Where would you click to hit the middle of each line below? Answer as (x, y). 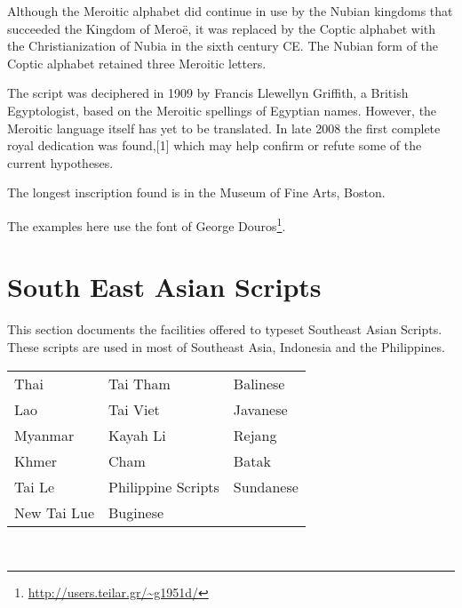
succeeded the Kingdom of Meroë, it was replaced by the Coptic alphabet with (222, 28)
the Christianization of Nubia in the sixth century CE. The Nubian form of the (223, 46)
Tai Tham (139, 383)
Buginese (136, 512)
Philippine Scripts (163, 486)
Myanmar (44, 435)
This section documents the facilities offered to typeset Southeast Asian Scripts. (225, 329)
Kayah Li (137, 435)
